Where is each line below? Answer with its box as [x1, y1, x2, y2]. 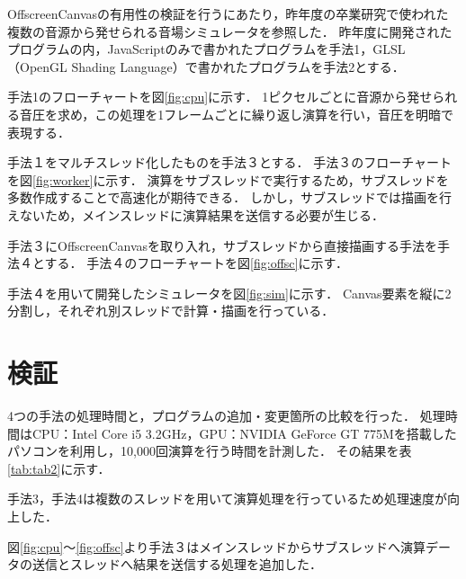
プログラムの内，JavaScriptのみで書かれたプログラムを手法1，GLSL [7, 40, 406, 58]
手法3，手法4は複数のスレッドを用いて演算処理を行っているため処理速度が [7, 489, 447, 508]
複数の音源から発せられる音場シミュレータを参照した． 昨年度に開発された [7, 22, 453, 40]
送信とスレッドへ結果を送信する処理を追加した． [31, 555, 322, 574]
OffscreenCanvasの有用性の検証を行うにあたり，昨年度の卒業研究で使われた [7, 4, 449, 22]
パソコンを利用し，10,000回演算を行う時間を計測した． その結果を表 [7, 441, 412, 460]
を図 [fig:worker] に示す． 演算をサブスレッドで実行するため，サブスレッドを [7, 170, 449, 189]
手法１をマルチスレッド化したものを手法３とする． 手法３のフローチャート [7, 153, 453, 172]
